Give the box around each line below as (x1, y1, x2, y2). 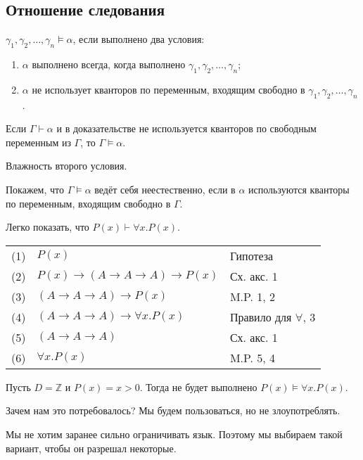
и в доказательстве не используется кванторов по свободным (56, 121, 317, 136)
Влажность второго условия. (6, 158, 127, 173)
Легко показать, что (6, 219, 89, 234)
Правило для (229, 308, 292, 325)
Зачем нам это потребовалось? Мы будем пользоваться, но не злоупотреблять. (6, 403, 340, 418)
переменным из (6, 134, 71, 149)
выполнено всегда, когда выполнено (32, 57, 186, 71)
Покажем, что (6, 181, 65, 196)
